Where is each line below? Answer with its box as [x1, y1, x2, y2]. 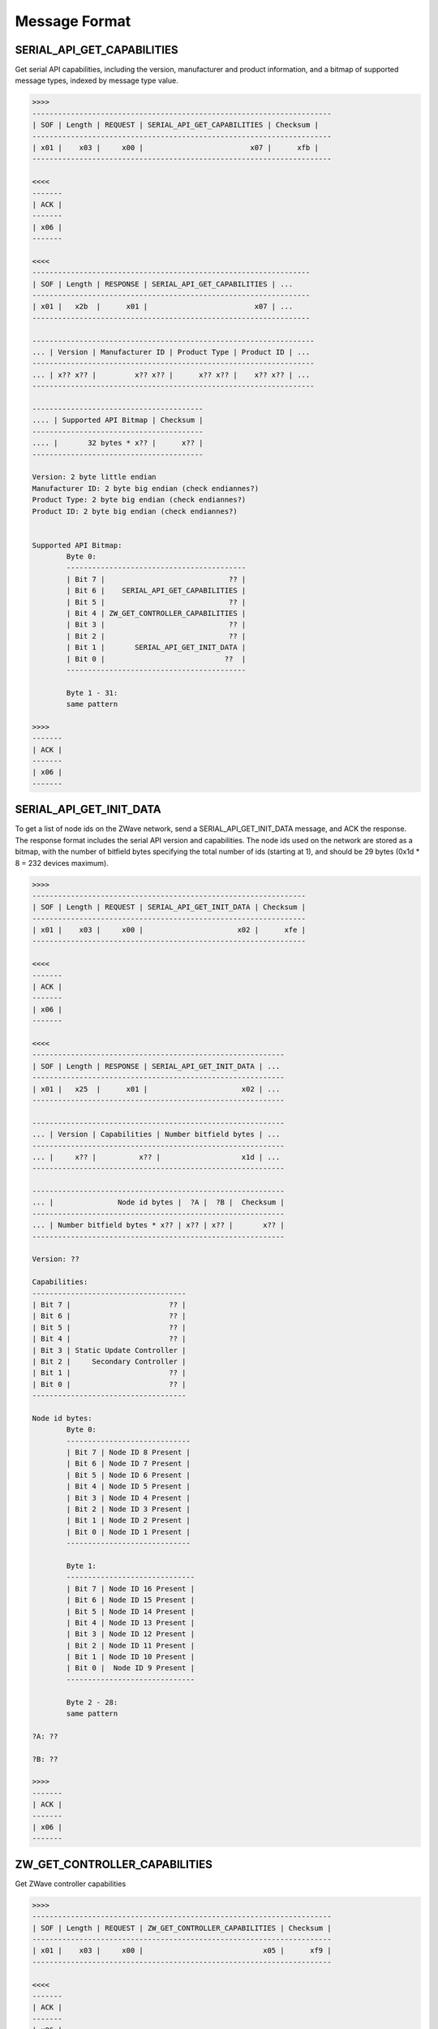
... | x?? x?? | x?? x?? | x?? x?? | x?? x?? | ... [32, 370, 311, 379]
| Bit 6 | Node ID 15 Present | [66, 1596, 195, 1605]
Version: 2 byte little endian [32, 472, 157, 482]
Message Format [15, 12, 131, 30]
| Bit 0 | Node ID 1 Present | [66, 1527, 191, 1536]
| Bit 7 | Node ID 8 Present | [66, 1448, 191, 1457]
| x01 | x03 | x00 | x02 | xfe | [32, 925, 307, 935]
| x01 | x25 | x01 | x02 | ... [32, 1084, 281, 1093]
